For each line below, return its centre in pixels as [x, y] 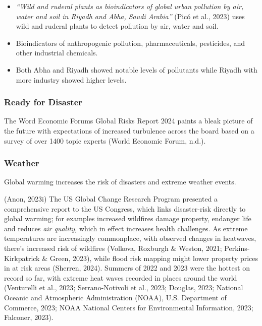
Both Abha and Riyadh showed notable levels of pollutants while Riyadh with [137, 69]
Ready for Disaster [43, 102]
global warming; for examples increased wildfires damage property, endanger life [128, 218]
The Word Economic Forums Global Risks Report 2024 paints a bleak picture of [128, 121]
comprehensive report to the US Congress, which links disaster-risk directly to [125, 208]
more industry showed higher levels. [71, 79]
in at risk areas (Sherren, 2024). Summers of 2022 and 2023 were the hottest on [127, 268]
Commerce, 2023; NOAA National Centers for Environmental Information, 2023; [129, 307]
